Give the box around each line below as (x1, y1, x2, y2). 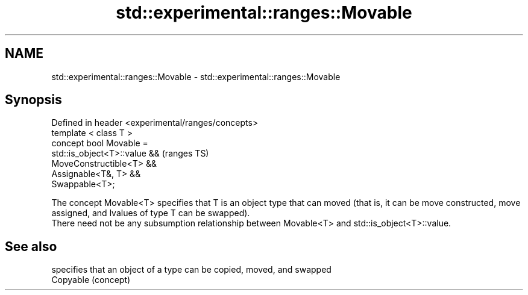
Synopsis (5, 92, 62, 108)
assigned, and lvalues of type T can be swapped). (51, 208, 250, 219)
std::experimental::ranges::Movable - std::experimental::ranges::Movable (51, 71, 341, 82)
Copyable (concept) (51, 275, 131, 285)
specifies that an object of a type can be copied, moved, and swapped (51, 264, 332, 275)
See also (5, 238, 57, 254)
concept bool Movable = (51, 138, 148, 149)
